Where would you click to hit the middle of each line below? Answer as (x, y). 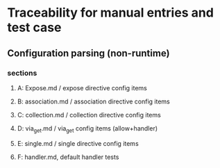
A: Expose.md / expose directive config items (82, 87)
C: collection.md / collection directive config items (89, 115)
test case (34, 27)
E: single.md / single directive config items (78, 143)
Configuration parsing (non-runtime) (88, 53)
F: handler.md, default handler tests (68, 157)
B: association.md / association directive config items (93, 101)
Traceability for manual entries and (110, 13)
